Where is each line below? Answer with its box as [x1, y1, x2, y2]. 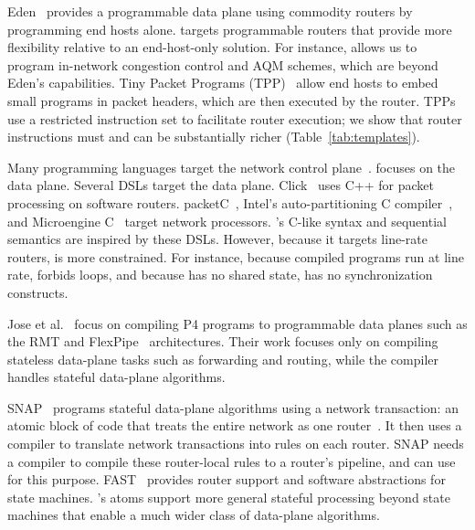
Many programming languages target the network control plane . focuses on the [7, 157, 456, 176]
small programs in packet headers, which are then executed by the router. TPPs [7, 90, 456, 110]
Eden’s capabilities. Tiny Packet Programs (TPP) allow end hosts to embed [7, 73, 438, 92]
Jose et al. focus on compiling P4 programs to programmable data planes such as [7, 313, 468, 333]
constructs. [7, 282, 69, 302]
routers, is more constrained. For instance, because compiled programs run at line [7, 247, 464, 266]
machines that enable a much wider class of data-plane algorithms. [7, 505, 380, 525]
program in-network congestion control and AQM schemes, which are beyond [7, 55, 438, 74]
